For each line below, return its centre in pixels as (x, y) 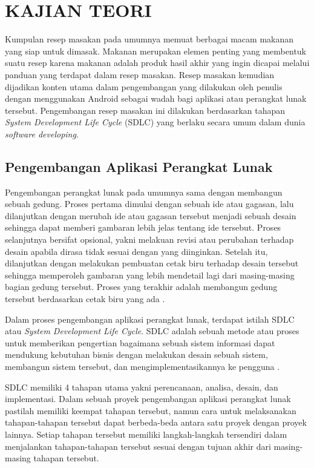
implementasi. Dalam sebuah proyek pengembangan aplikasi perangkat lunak (148, 399)
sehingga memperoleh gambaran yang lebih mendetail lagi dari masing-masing (150, 275)
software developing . (42, 133)
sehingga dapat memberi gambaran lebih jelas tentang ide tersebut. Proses (143, 227)
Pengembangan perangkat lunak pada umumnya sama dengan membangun (144, 192)
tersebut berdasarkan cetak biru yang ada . (85, 299)
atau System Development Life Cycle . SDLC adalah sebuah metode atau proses (152, 331)
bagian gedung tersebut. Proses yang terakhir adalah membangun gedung (141, 287)
